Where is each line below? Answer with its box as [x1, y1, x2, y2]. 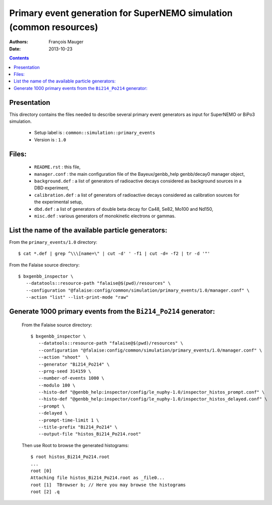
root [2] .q [30, 489, 60, 495]
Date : [9, 45, 21, 52]
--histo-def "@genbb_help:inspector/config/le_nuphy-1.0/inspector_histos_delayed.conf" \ [38, 396, 268, 402]
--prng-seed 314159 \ [38, 368, 91, 374]
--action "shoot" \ [38, 355, 89, 360]
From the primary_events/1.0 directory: [9, 239, 97, 245]
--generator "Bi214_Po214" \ [38, 361, 110, 367]
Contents [9, 55, 29, 61]
